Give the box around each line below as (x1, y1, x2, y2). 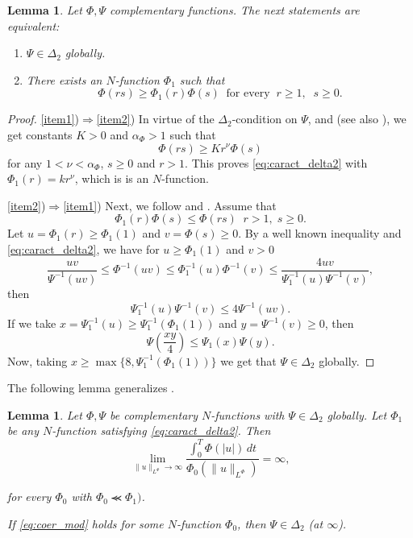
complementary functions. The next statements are (110, 2, 360, 18)
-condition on (232, 110, 298, 127)
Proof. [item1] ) (7, 110, 80, 127)
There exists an (26, 71, 102, 88)
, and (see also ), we (307, 110, 407, 127)
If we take (7, 315, 56, 332)
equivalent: (7, 17, 60, 34)
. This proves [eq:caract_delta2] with (185, 154, 368, 171)
